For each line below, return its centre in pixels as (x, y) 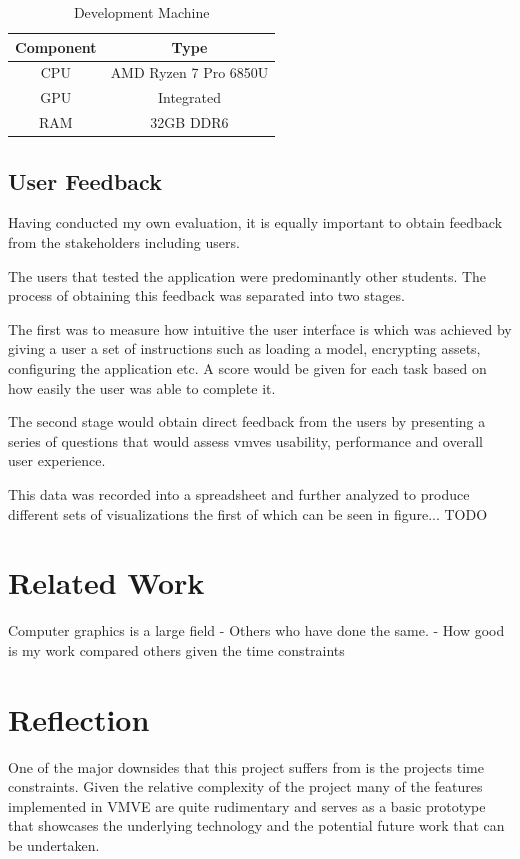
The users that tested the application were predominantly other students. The (247, 275)
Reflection (79, 718)
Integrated (189, 97)
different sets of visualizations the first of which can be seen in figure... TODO (248, 513)
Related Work (106, 582)
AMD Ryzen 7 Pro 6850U (189, 72)
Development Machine (141, 12)
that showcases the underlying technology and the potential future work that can (256, 825)
